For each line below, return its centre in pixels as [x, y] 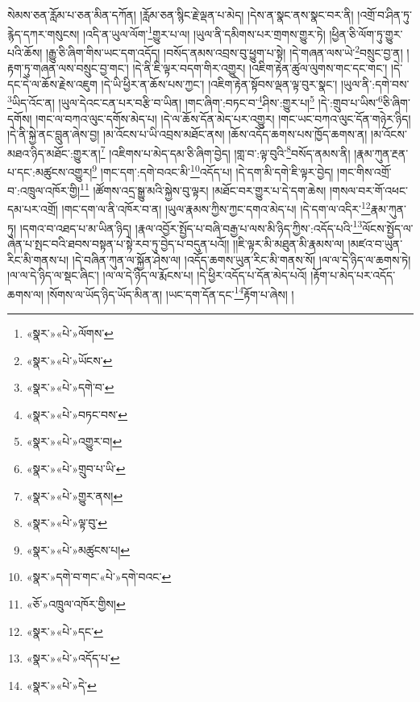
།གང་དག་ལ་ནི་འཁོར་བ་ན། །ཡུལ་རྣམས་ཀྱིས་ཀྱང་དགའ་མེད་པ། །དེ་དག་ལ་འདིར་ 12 [216, 208]
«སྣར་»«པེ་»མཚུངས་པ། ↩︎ [78, 549]
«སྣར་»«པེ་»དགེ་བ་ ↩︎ [70, 387]
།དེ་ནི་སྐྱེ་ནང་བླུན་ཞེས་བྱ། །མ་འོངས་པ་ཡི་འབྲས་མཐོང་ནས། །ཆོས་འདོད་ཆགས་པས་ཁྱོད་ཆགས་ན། [187, 134]
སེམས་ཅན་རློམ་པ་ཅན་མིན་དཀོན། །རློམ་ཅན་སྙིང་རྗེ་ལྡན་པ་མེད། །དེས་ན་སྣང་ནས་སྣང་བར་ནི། [181, 15]
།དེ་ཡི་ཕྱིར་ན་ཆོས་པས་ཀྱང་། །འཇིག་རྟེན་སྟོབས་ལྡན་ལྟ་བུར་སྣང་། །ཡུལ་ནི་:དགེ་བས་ [255, 83]
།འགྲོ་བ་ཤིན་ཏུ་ [385, 15]
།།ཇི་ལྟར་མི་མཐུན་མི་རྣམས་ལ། [289, 243]
